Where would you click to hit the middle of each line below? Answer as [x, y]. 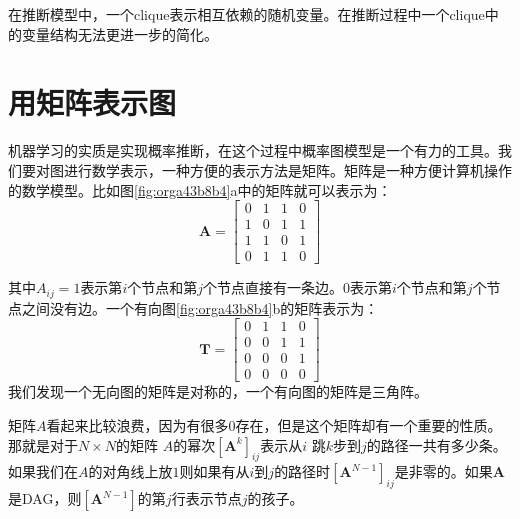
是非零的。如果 [443, 471]
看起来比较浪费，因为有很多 [137, 424]
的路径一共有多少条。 [436, 444]
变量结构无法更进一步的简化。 [119, 33]
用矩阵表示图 [92, 102]
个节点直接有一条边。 [273, 287]
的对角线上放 [130, 471]
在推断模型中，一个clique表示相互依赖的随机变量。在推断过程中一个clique [246, 14]
